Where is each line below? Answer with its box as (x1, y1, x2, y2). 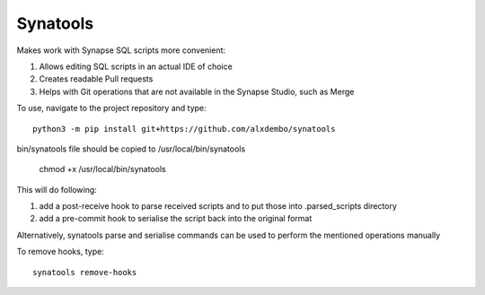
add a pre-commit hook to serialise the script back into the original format (39, 213, 313, 224)
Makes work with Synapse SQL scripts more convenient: (16, 45, 226, 56)
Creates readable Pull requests (39, 74, 154, 84)
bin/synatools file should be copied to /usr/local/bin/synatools (16, 143, 246, 154)
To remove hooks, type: (16, 247, 105, 257)
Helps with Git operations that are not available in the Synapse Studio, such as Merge (39, 86, 355, 97)
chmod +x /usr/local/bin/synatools (39, 164, 166, 175)
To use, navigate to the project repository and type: (16, 103, 207, 114)
